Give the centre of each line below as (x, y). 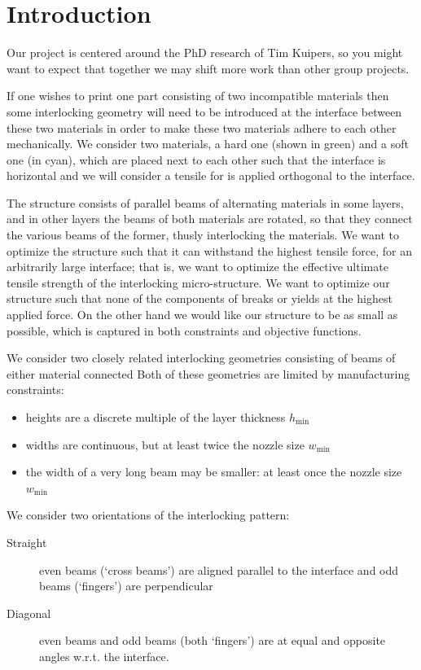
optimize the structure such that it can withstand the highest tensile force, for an (209, 250)
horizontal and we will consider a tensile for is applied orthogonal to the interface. (211, 175)
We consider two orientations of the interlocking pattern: (148, 515)
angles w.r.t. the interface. (104, 656)
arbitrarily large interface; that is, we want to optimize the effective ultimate (197, 267)
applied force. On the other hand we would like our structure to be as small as (202, 315)
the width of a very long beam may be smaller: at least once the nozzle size (214, 472)
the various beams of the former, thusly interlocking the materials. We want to (203, 235)
